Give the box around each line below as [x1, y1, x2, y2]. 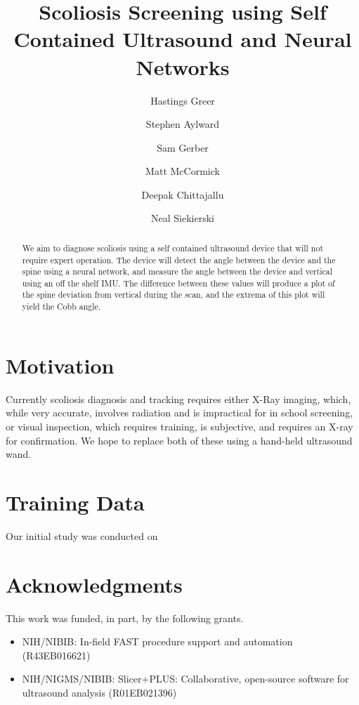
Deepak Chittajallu [141, 187, 224, 202]
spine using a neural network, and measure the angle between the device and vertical [22, 265, 333, 277]
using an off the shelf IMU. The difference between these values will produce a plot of [22, 277, 335, 289]
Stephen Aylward [145, 117, 220, 131]
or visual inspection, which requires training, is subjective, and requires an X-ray [6, 419, 353, 433]
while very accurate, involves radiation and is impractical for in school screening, [6, 405, 353, 420]
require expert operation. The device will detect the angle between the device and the [22, 253, 336, 265]
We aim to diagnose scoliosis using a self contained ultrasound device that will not [22, 242, 324, 253]
